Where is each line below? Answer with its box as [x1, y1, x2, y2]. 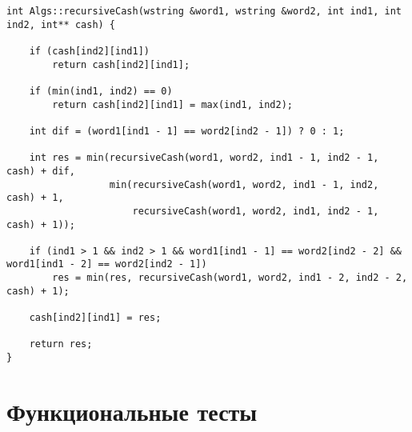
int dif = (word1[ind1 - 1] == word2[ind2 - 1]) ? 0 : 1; [29, 125, 345, 137]
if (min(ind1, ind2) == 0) [29, 85, 173, 97]
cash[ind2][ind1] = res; [29, 312, 162, 324]
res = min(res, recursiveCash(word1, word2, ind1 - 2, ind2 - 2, [52, 272, 408, 284]
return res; [29, 338, 93, 350]
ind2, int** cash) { [6, 18, 116, 30]
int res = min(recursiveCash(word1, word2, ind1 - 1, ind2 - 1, [29, 152, 379, 164]
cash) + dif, [6, 165, 75, 177]
